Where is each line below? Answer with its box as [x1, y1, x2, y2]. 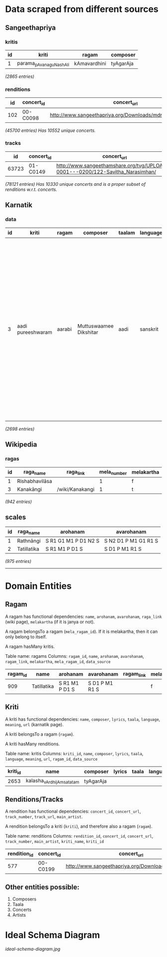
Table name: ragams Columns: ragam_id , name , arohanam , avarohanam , [5, 653, 144, 659]
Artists [12, 912, 26, 918]
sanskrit [140, 326, 159, 333]
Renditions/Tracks [5, 795, 64, 804]
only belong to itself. [5, 633, 47, 640]
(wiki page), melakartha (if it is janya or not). [5, 618, 95, 625]
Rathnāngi [17, 537, 41, 544]
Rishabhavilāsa [17, 478, 52, 484]
